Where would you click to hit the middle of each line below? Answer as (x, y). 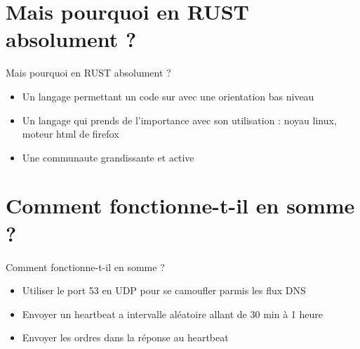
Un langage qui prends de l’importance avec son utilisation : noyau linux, (179, 120)
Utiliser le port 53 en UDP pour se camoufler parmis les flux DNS (164, 290)
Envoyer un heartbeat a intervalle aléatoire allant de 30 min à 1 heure (172, 314)
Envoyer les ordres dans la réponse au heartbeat (125, 337)
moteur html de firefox (71, 134)
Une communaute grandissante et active (108, 157)
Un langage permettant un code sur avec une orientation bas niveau (168, 96)
